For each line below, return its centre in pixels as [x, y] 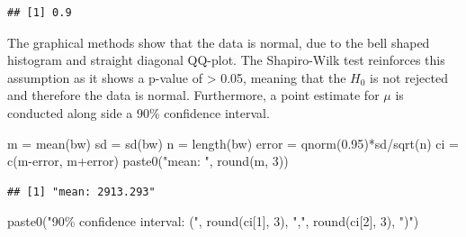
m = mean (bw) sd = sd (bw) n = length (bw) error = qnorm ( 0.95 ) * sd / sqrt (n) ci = [233, 143]
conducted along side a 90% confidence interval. [139, 112]
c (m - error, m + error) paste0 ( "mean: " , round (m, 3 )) [148, 161]
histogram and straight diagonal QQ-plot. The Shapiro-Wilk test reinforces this [226, 60]
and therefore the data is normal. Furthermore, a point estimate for [193, 95]
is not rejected [409, 77]
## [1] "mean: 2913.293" [81, 191]
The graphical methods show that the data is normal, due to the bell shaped [219, 42]
